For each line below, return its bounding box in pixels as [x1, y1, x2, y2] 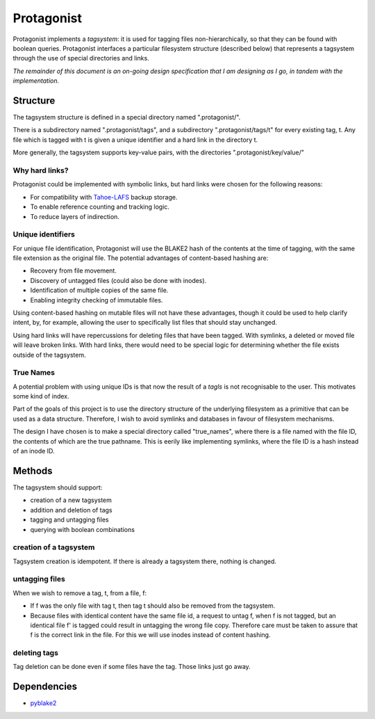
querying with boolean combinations [30, 525, 135, 533]
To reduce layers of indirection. [30, 212, 119, 220]
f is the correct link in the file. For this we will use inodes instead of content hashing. [30, 631, 271, 639]
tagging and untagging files [30, 515, 109, 524]
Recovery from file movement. [30, 266, 117, 275]
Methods [12, 464, 53, 476]
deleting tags [12, 648, 59, 658]
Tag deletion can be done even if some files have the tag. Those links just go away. [12, 663, 251, 671]
